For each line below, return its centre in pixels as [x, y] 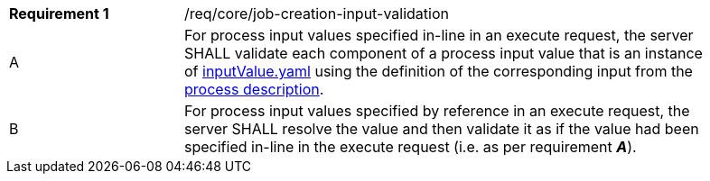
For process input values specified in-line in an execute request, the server [439, 35]
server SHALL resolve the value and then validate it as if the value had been [442, 129]
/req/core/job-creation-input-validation [317, 14]
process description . [254, 89]
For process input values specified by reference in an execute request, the [437, 111]
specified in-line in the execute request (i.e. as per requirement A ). [411, 147]
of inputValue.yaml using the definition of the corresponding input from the [439, 71]
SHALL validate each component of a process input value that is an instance [444, 53]
